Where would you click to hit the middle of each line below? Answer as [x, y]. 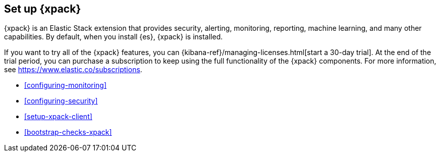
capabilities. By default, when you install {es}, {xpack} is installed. [114, 37]
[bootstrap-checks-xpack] [68, 132]
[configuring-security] [61, 101]
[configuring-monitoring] [66, 85]
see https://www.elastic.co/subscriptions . [73, 70]
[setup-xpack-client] [58, 117]
